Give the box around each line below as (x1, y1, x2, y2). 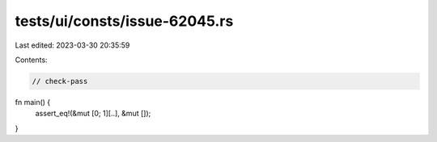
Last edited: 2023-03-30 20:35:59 (15, 40, 130, 50)
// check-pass (32, 77, 88, 86)
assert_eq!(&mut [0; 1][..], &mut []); (35, 109, 151, 119)
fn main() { (15, 97, 51, 106)
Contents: (15, 55, 48, 65)
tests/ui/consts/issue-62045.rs (15, 12, 234, 30)
